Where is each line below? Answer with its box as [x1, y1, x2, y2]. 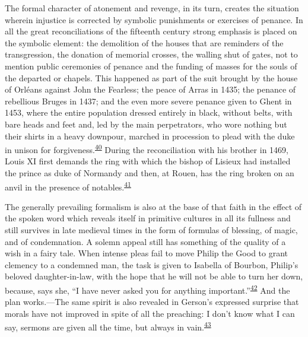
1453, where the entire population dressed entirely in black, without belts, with [5, 106, 293, 119]
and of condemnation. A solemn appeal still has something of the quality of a [5, 235, 286, 247]
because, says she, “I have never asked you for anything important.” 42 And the [5, 282, 290, 296]
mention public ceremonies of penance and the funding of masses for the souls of [5, 59, 297, 72]
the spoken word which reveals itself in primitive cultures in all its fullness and [5, 212, 291, 224]
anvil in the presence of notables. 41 [5, 179, 131, 193]
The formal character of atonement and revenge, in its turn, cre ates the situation [5, 2, 299, 14]
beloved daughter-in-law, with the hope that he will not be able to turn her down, [5, 270, 303, 282]
